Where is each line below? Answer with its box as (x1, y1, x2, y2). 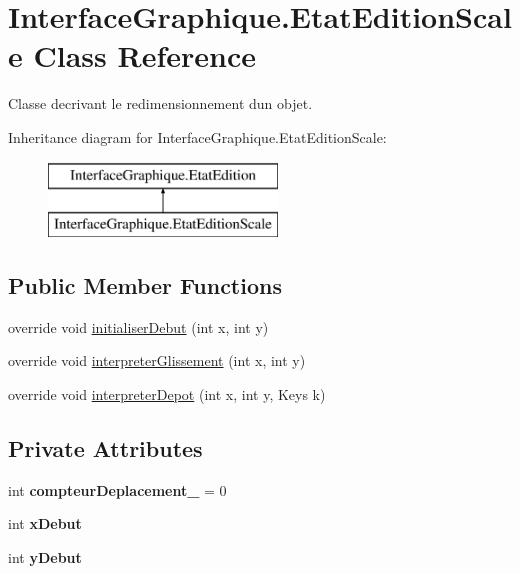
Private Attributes (8, 433, 203, 464)
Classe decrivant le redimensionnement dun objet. (8, 93, 313, 114)
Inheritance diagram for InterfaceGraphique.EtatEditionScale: (8, 126, 387, 147)
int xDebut (8, 513, 82, 534)
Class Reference (33, 35, 256, 76)
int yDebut (8, 547, 82, 568)
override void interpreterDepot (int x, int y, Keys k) (8, 384, 326, 405)
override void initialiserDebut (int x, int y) (8, 316, 269, 337)
